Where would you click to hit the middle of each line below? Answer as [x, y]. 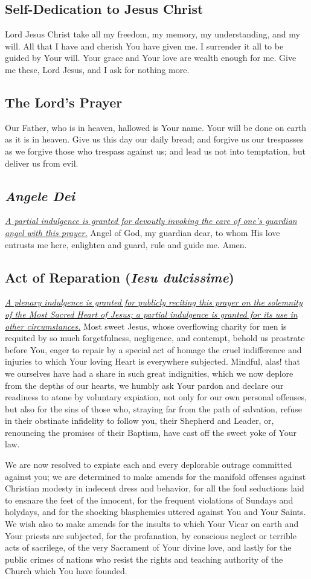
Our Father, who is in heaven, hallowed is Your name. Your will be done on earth [156, 127]
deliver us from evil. [42, 163]
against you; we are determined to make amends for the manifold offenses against [155, 476]
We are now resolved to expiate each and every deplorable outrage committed [149, 465]
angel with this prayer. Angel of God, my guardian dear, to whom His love [143, 232]
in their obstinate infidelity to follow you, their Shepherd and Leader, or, [139, 421]
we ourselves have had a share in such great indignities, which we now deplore [149, 373]
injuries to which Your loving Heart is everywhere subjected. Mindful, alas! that [152, 361]
